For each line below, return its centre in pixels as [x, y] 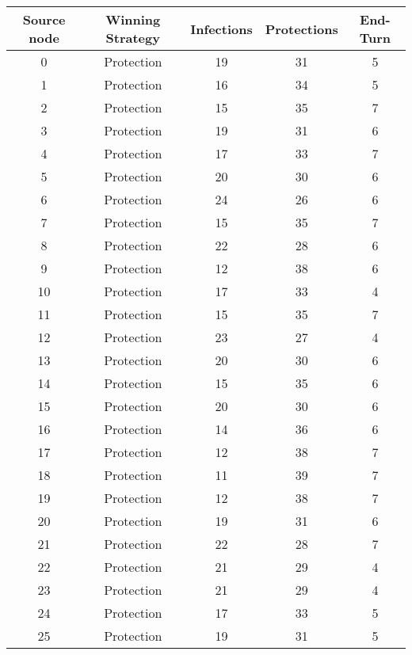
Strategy [133, 38]
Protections [301, 29]
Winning [133, 19]
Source [44, 19]
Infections [221, 29]
